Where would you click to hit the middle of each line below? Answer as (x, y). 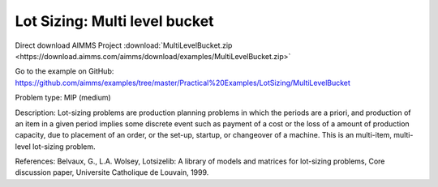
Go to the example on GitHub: (64, 71)
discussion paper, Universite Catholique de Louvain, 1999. (112, 172)
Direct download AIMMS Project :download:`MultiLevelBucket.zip (124, 45)
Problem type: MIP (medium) (63, 98)
